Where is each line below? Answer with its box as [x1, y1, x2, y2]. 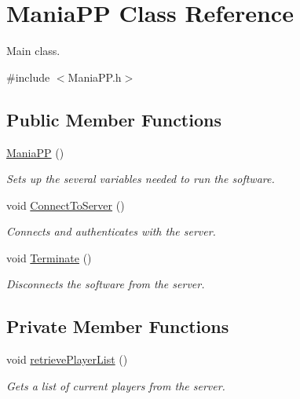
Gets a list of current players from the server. [6, 377, 225, 394]
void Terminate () [6, 249, 92, 265]
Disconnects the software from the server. [6, 276, 205, 292]
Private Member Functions [6, 314, 229, 339]
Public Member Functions [6, 107, 221, 131]
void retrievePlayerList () [6, 351, 128, 368]
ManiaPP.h [68, 68, 122, 85]
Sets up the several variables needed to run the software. [6, 170, 275, 187]
